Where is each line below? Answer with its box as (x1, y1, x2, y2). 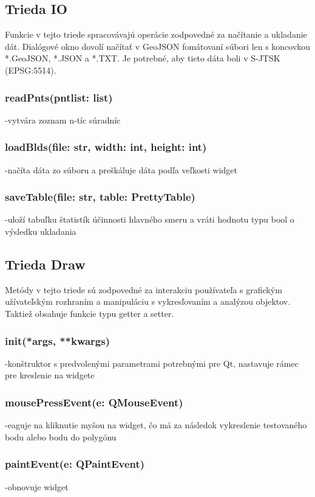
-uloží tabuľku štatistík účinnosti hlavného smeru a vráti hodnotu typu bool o (5, 213, 294, 226)
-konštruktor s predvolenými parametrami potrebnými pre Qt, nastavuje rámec (5, 356, 299, 369)
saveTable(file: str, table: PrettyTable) (5, 189, 195, 204)
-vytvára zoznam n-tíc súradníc (5, 113, 121, 126)
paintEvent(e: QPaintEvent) (5, 456, 145, 471)
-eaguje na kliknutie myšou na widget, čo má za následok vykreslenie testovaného (5, 419, 307, 431)
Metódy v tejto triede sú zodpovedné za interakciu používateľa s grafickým (5, 283, 282, 296)
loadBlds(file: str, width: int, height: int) (5, 139, 207, 155)
